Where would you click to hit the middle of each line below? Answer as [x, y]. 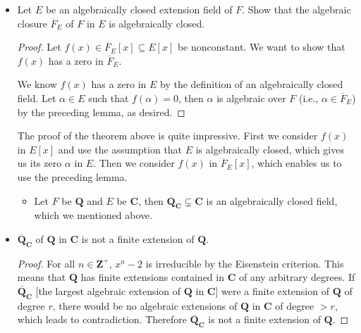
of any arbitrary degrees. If [297, 277]
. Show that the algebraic [296, 9]
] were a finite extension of [272, 290]
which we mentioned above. [93, 215]
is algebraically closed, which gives [270, 149]
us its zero [39, 163]
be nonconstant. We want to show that [261, 47]
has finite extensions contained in [152, 277]
